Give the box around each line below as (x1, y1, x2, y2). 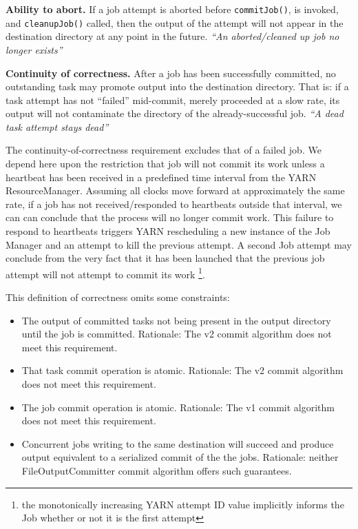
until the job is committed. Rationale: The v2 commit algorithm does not (21, 326, 332, 341)
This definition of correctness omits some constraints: (6, 290, 230, 304)
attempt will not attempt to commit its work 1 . (6, 264, 205, 281)
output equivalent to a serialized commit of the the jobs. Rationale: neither (21, 450, 339, 464)
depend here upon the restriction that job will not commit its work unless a (6, 156, 325, 171)
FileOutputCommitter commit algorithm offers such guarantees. (21, 464, 292, 477)
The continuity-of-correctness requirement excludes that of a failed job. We (6, 143, 322, 157)
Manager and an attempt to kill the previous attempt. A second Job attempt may (6, 237, 352, 251)
